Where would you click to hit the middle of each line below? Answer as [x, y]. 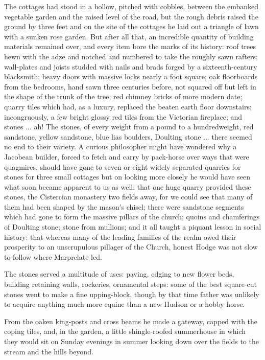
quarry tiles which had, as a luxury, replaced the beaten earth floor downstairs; [128, 106]
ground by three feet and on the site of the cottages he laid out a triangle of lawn [131, 26]
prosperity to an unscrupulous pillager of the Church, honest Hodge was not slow [131, 247]
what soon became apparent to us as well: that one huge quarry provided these [128, 186]
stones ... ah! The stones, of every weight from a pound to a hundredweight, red [129, 127]
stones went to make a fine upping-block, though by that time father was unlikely [132, 294]
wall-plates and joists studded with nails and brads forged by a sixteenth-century [131, 66]
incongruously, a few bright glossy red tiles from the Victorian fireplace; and [123, 116]
